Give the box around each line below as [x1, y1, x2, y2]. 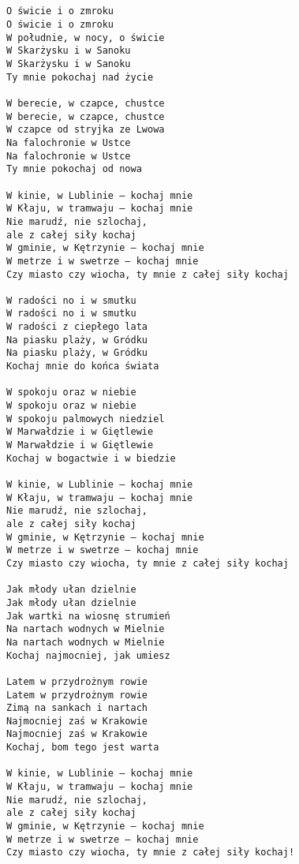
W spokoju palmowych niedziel [6, 413, 165, 425]
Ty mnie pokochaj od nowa [6, 163, 142, 175]
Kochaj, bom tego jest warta [6, 742, 159, 754]
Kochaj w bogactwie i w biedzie [6, 452, 176, 464]
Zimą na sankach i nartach [6, 702, 148, 714]
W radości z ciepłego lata [6, 321, 148, 333]
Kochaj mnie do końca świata [6, 361, 159, 372]
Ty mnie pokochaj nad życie [6, 71, 154, 83]
